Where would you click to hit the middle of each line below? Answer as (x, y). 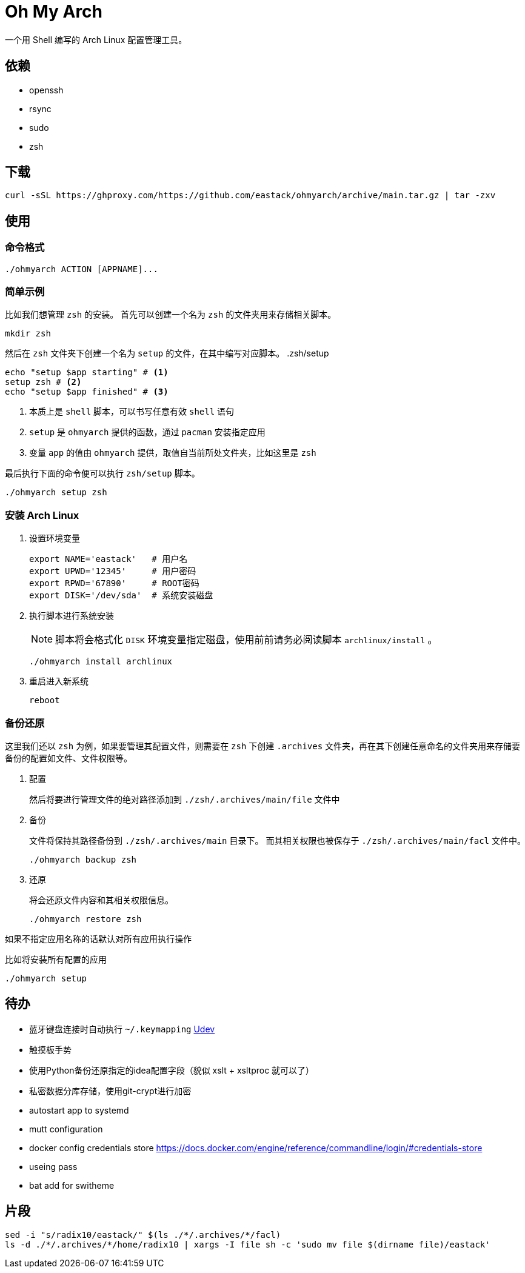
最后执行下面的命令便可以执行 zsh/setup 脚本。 (102, 473)
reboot (45, 700)
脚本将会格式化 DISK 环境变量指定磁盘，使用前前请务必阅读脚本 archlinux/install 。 (246, 640)
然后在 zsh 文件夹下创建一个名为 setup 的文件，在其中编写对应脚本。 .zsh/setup (167, 353)
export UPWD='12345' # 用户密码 (113, 571)
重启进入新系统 (59, 681)
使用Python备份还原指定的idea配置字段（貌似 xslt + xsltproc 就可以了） (172, 1070)
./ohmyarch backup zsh (83, 859)
